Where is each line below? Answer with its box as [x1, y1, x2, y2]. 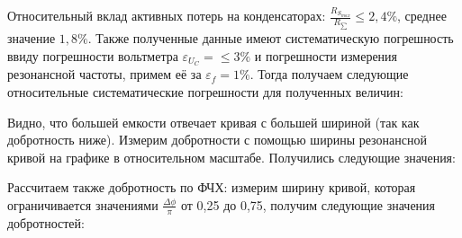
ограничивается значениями [7, 195, 159, 214]
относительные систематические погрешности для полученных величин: [7, 82, 403, 101]
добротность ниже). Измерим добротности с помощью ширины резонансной [7, 130, 427, 149]
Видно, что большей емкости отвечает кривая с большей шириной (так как [7, 112, 420, 131]
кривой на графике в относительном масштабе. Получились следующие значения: [7, 147, 456, 166]
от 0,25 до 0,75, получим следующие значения [180, 195, 436, 214]
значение [7, 28, 56, 47]
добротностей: [7, 213, 85, 232]
